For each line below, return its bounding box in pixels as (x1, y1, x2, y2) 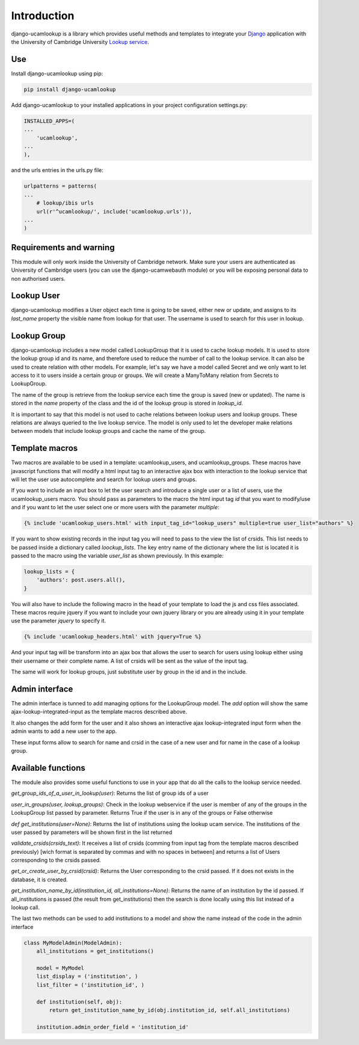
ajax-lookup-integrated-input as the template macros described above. (11, 708, 188, 716)
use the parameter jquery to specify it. (11, 617, 106, 625)
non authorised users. (11, 275, 66, 282)
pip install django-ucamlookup (23, 86, 117, 93)
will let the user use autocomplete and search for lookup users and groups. (11, 476, 197, 483)
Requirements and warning (11, 242, 115, 253)
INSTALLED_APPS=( (23, 117, 75, 124)
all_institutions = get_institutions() (36, 948, 155, 955)
